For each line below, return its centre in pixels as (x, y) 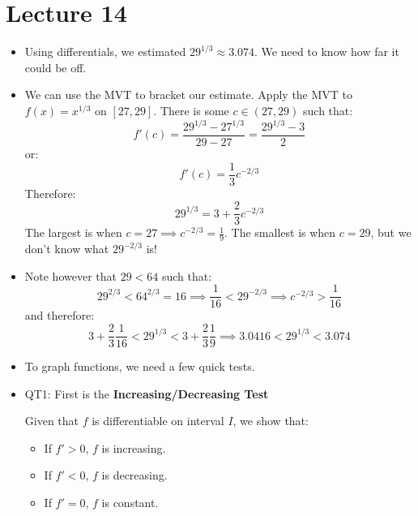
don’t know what (67, 249)
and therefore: (60, 315)
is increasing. (134, 447)
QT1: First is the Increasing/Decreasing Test (147, 393)
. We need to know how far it (327, 52)
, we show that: (271, 421)
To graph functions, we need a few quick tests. (140, 366)
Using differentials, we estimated (105, 52)
